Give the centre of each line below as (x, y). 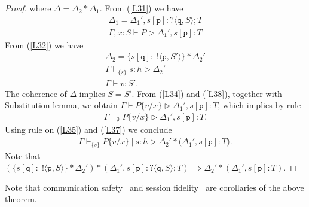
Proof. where (28, 8)
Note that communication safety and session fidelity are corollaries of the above (154, 187)
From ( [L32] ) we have (44, 45)
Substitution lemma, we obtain (61, 105)
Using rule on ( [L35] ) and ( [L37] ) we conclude (88, 130)
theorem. (21, 199)
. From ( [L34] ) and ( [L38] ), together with (207, 93)
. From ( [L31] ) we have (141, 8)
